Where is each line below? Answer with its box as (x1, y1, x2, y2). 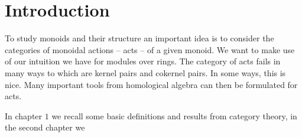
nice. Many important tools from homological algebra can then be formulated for (5, 78, 298, 90)
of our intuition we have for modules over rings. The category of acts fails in (5, 55, 281, 67)
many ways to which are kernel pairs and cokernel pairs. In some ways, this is (5, 66, 286, 79)
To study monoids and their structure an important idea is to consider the (5, 32, 274, 44)
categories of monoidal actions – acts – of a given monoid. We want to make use (5, 43, 295, 56)
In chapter (5, 109, 43, 122)
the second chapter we (5, 121, 85, 133)
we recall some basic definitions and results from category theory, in (51, 109, 297, 122)
